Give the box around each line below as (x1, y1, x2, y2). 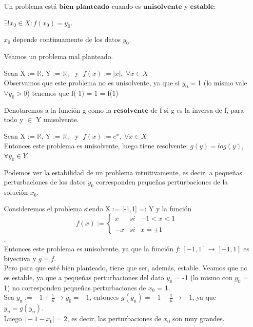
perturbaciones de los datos (4, 177, 86, 187)
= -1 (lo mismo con (175, 272, 233, 282)
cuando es (111, 1, 141, 11)
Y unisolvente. (36, 114, 79, 124)
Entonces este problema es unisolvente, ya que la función (4, 244, 174, 254)
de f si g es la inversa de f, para (151, 104, 244, 115)
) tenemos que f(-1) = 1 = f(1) (27, 88, 118, 98)
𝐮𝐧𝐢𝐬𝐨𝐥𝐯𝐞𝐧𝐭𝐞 (143, 3, 182, 10)
